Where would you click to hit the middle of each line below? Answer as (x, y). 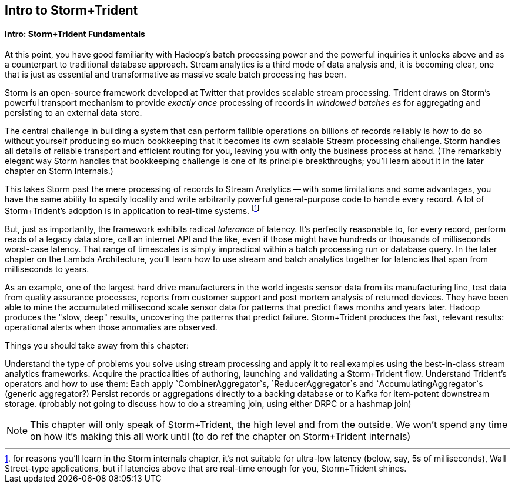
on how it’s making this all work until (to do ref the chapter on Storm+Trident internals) (220, 436)
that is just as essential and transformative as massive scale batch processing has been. (175, 75)
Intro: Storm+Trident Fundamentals (75, 34)
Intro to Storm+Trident (71, 10)
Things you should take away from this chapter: (97, 345)
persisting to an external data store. (73, 113)
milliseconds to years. (47, 269)
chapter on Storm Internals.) (59, 171)
